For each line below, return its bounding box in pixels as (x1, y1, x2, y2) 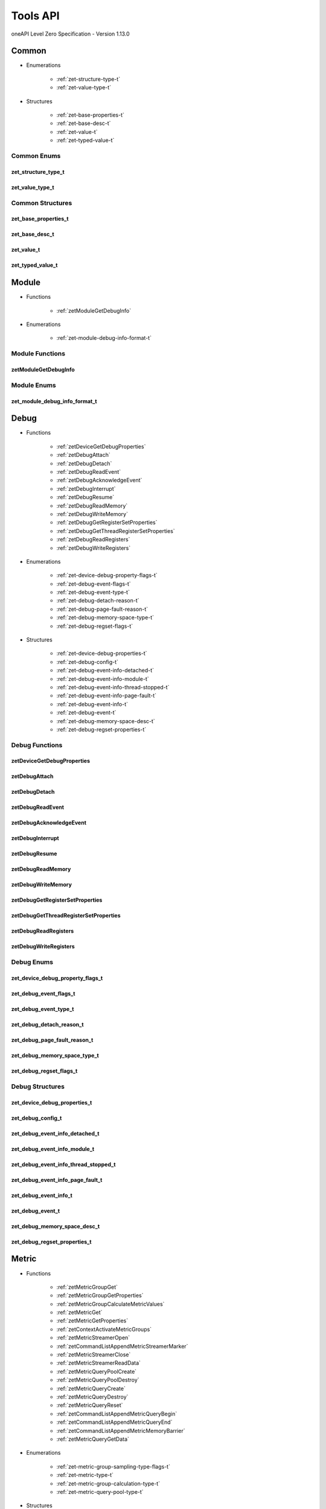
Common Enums (11, 152, 61, 160)
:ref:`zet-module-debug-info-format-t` (56, 334, 152, 342)
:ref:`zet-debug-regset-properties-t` (56, 726, 147, 733)
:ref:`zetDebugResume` (56, 494, 115, 501)
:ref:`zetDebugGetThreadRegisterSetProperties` (56, 527, 175, 534)
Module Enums (11, 381, 57, 389)
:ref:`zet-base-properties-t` (56, 112, 125, 119)
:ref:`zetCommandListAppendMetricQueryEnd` (56, 1418, 173, 1426)
